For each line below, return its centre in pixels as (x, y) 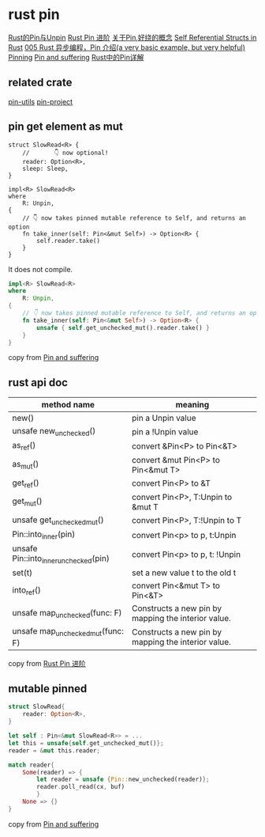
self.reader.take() (69, 240)
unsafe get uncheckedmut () (58, 521)
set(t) (22, 573)
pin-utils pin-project (41, 101)
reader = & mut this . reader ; (54, 750)
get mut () (27, 502)
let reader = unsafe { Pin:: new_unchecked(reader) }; (123, 780)
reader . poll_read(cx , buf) (81, 787)
